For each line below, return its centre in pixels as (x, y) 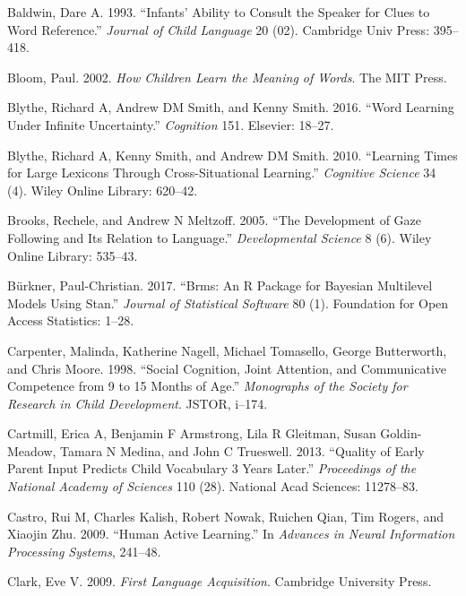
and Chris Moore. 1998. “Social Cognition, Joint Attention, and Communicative (227, 368)
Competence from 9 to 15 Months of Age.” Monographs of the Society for (207, 386)
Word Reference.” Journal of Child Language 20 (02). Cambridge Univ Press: (219, 29)
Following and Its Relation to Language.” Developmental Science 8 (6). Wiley (220, 237)
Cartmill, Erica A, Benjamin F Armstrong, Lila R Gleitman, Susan (192, 433)
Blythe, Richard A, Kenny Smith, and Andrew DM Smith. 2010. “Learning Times (233, 155)
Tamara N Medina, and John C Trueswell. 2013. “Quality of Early (242, 450)
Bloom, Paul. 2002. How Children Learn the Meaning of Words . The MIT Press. (227, 77)
